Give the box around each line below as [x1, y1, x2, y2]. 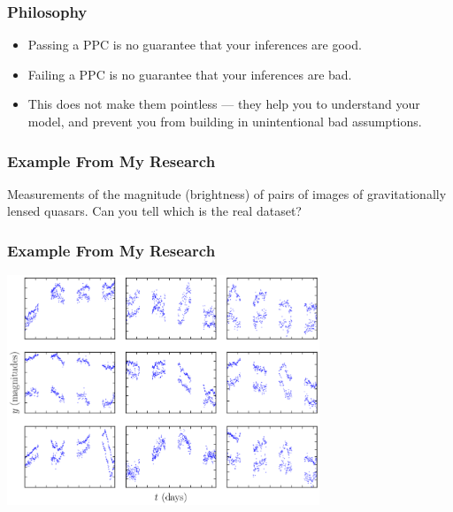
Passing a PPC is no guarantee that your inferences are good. [27, 35, 362, 54]
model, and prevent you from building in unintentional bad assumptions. [27, 112, 422, 130]
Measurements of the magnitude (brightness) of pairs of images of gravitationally [7, 184, 447, 203]
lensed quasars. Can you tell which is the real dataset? [7, 202, 302, 220]
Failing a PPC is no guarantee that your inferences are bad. [27, 65, 352, 83]
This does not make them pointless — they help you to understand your [27, 95, 420, 113]
